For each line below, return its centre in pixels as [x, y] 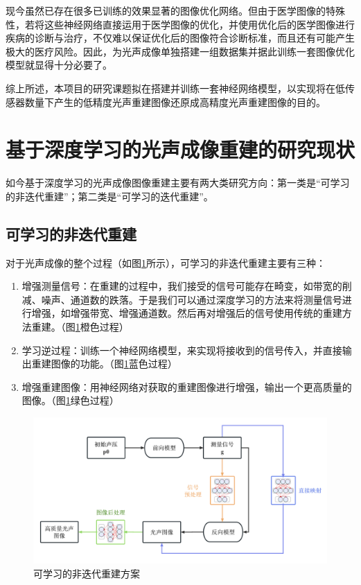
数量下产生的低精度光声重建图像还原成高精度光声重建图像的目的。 [175, 102]
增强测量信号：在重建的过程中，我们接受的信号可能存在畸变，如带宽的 [182, 286]
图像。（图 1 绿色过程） [70, 400]
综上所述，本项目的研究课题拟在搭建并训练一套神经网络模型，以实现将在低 [175, 88]
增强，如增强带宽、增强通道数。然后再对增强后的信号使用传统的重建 [187, 313]
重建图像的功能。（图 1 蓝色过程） [104, 364]
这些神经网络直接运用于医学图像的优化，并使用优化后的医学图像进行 [199, 24]
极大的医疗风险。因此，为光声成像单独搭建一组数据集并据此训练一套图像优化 [180, 51]
